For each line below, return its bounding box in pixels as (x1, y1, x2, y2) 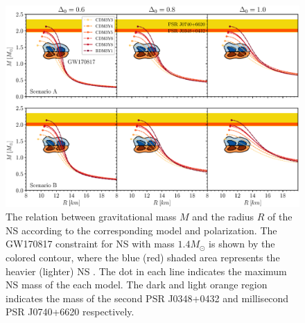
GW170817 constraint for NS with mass (6, 236, 175, 251)
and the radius (192, 209, 254, 224)
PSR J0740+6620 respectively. (6, 304, 134, 319)
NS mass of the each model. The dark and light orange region (6, 277, 268, 292)
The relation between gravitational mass (6, 209, 177, 224)
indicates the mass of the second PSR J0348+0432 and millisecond (6, 290, 289, 305)
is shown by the (209, 236, 275, 251)
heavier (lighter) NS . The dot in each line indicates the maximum (6, 263, 287, 278)
